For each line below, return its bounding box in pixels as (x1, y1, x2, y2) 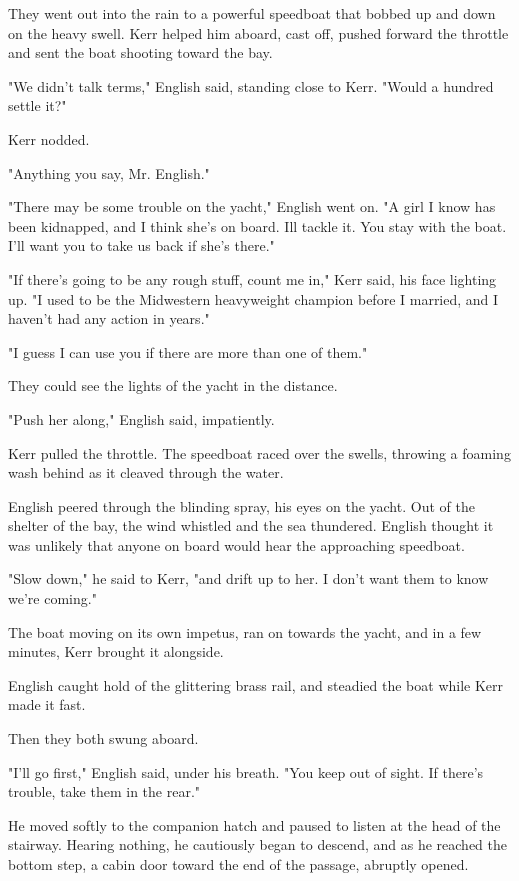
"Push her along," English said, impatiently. (8, 408, 275, 429)
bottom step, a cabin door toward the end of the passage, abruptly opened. (8, 854, 469, 874)
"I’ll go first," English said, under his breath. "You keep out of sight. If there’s (8, 761, 484, 782)
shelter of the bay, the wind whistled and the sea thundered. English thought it (8, 515, 494, 536)
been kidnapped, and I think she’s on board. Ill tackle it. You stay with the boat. (8, 215, 507, 236)
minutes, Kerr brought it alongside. (8, 641, 224, 662)
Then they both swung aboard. (8, 728, 199, 749)
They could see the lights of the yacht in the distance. (8, 375, 338, 396)
